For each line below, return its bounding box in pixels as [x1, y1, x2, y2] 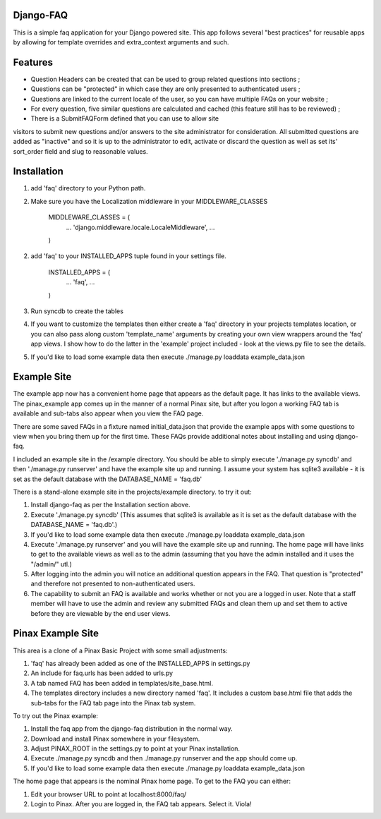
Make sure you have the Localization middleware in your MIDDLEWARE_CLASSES [30, 197, 268, 205]
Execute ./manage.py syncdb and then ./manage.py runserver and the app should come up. [30, 754, 298, 763]
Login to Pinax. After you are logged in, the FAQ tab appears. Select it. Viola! [30, 800, 252, 808]
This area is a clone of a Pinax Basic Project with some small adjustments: [13, 646, 228, 655]
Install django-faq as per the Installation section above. [30, 501, 190, 509]
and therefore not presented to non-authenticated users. [30, 579, 195, 588]
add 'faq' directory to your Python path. [30, 184, 146, 193]
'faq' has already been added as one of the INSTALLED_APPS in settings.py [30, 659, 250, 667]
